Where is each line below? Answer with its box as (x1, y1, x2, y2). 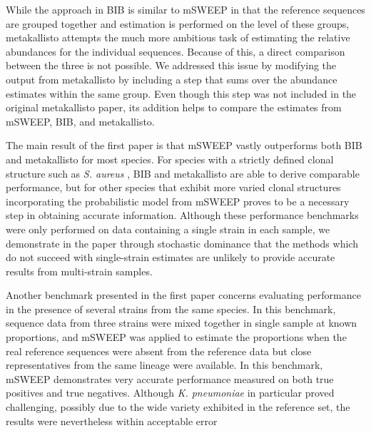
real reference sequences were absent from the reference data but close (6, 343, 312, 358)
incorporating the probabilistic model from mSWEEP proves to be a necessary (6, 193, 350, 208)
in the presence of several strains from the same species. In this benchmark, (6, 301, 336, 316)
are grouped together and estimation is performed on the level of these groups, (6, 16, 350, 31)
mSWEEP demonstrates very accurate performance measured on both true (6, 371, 334, 386)
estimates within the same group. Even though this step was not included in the (6, 86, 357, 101)
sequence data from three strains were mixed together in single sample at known (6, 315, 357, 330)
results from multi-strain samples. (6, 263, 153, 278)
